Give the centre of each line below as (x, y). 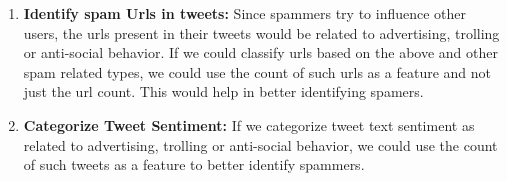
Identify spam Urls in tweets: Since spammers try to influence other (245, 13)
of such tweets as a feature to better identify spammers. (194, 164)
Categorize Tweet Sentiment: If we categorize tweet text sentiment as (249, 124)
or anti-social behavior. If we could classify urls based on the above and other (261, 52)
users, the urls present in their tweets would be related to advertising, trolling (261, 32)
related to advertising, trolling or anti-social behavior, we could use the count (260, 144)
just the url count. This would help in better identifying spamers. (223, 91)
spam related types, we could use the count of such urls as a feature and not (257, 71)
